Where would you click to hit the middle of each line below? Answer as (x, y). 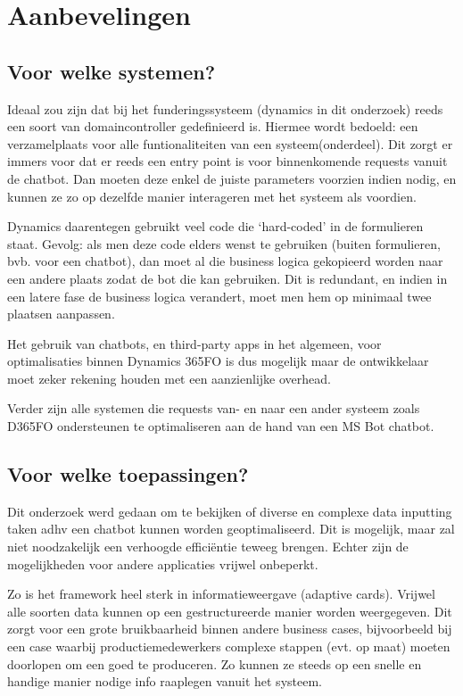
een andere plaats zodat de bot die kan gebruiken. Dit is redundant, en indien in (227, 278)
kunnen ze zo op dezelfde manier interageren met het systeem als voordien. (212, 196)
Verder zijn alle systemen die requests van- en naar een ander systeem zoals (214, 408)
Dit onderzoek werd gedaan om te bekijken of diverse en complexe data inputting (230, 511)
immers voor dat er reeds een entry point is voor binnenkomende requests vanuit (227, 161)
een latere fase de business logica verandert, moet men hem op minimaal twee (219, 296)
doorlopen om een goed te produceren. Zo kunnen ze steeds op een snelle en (215, 663)
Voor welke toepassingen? (128, 474)
